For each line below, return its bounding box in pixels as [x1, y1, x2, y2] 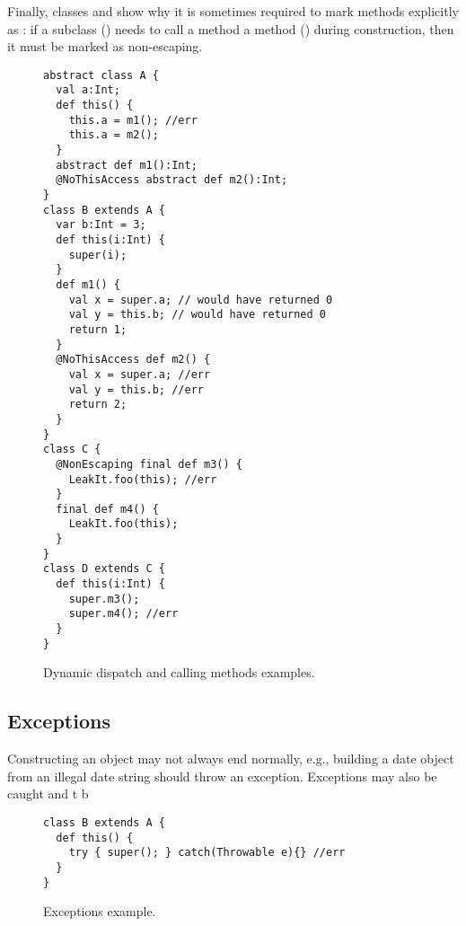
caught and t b [7, 784, 89, 803]
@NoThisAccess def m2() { [56, 353, 211, 366]
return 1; [68, 322, 127, 336]
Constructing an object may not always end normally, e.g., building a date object [7, 749, 454, 768]
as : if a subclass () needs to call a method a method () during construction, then [7, 19, 454, 38]
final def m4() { [56, 502, 159, 516]
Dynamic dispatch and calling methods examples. [43, 663, 315, 682]
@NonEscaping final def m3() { [56, 457, 242, 471]
